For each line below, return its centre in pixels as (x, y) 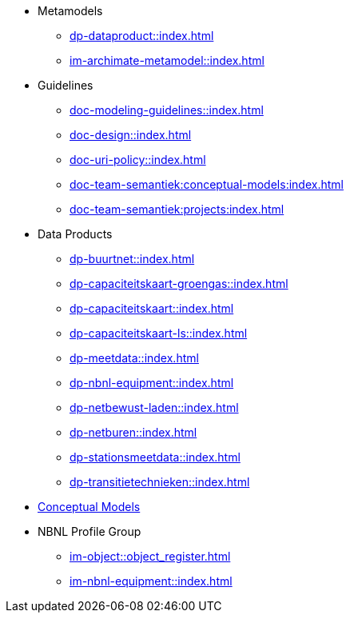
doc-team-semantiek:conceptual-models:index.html (207, 184)
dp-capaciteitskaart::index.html (152, 308)
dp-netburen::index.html (133, 432)
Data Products (75, 234)
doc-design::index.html (131, 135)
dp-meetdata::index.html (134, 358)
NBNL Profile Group (89, 531)
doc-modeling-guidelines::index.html (167, 110)
